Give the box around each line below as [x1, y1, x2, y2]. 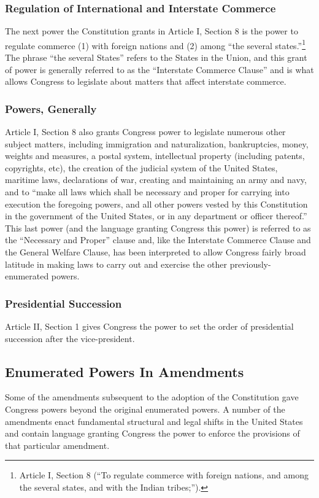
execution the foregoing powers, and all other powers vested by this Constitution [5, 197, 308, 210]
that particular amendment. [5, 438, 110, 451]
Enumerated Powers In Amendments [5, 362, 244, 381]
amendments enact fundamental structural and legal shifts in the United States [5, 414, 303, 427]
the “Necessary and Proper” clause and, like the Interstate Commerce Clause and [5, 233, 311, 246]
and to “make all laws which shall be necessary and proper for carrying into [5, 185, 290, 198]
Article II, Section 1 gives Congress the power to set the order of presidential [5, 320, 294, 332]
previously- [229, 257, 271, 270]
